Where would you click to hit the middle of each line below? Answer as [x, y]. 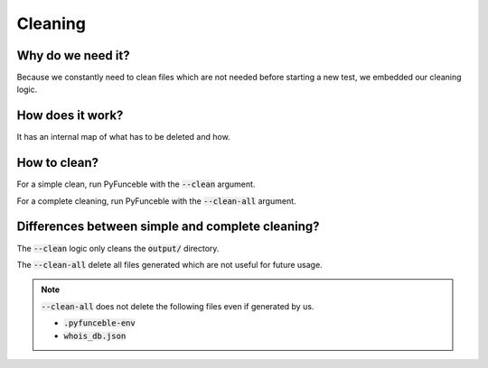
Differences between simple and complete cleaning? [168, 227]
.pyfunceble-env [99, 323]
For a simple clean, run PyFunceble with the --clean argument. [136, 184]
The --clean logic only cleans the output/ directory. [118, 248]
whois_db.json [95, 336]
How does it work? [70, 116]
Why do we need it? [73, 55]
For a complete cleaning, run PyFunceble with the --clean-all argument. [157, 201]
